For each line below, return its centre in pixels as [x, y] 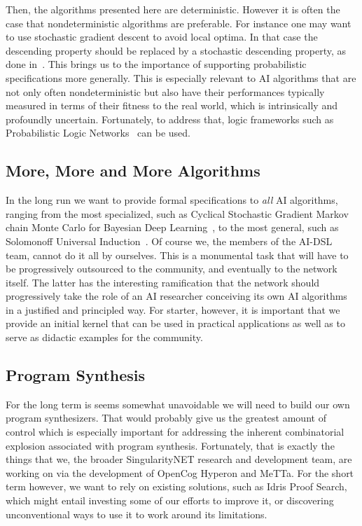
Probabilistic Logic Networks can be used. [98, 133]
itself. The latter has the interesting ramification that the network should [163, 282]
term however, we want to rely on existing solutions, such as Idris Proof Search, [176, 486]
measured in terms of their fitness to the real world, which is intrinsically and [172, 105]
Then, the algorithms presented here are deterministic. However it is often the [173, 9]
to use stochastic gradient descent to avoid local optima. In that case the [162, 37]
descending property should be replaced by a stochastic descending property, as [176, 50]
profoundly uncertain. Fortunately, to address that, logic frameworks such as [170, 119]
